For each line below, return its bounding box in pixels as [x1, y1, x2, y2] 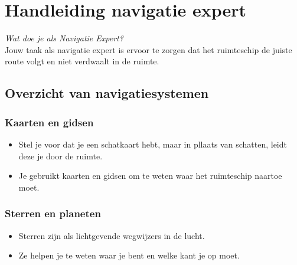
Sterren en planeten [5, 206, 101, 221]
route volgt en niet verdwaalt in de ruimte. [5, 55, 159, 67]
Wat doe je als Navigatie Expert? [5, 32, 123, 44]
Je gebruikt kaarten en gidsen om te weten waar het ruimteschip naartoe [18, 169, 282, 182]
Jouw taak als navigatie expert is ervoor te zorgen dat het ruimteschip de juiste [5, 43, 292, 55]
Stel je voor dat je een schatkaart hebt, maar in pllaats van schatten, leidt [18, 138, 287, 150]
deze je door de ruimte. [18, 149, 103, 162]
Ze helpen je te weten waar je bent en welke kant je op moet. [18, 249, 240, 261]
